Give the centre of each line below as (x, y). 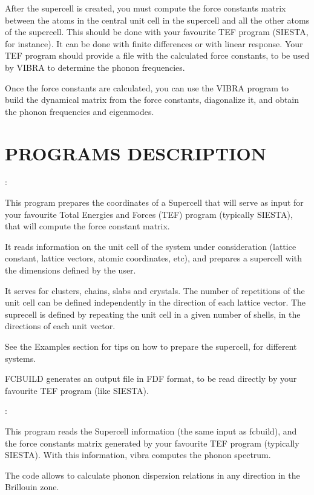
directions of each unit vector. (60, 326)
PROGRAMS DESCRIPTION (136, 153)
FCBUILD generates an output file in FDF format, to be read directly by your (151, 379)
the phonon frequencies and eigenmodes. (80, 111)
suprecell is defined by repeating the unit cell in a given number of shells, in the (153, 314)
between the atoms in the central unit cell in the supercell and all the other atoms (157, 20)
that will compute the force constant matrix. (87, 226)
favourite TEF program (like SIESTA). (77, 390)
